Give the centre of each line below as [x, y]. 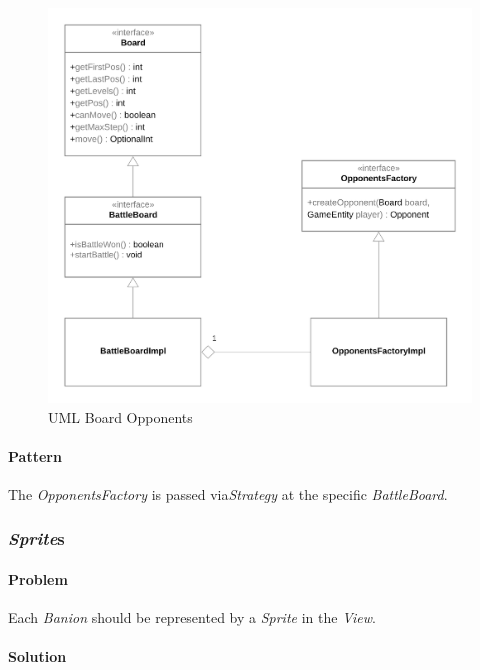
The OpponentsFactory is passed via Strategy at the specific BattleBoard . [228, 493]
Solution [37, 656]
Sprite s [36, 538]
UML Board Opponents [120, 416]
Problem [38, 579]
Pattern [35, 455]
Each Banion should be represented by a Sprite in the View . [192, 617]
